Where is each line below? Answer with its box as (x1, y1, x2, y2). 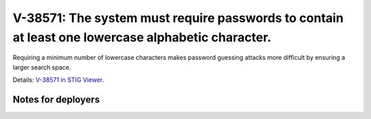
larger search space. (12, 63, 71, 72)
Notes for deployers (12, 94, 100, 105)
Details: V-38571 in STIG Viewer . (12, 76, 104, 84)
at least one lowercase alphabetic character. (12, 30, 271, 45)
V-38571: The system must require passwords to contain (12, 10, 344, 25)
